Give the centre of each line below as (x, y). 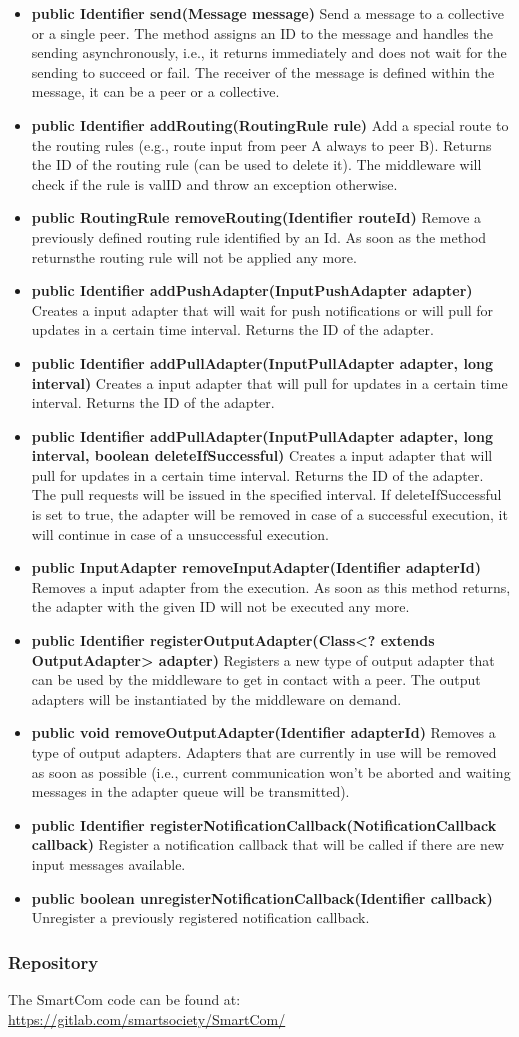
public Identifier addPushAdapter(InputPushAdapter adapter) (252, 290)
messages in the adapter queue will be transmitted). (190, 791)
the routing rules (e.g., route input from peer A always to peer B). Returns (261, 144)
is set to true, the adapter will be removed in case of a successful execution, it (269, 514)
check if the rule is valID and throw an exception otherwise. (214, 183)
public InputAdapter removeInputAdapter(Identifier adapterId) (256, 567)
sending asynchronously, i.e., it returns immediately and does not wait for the (269, 52)
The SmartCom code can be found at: (124, 998)
